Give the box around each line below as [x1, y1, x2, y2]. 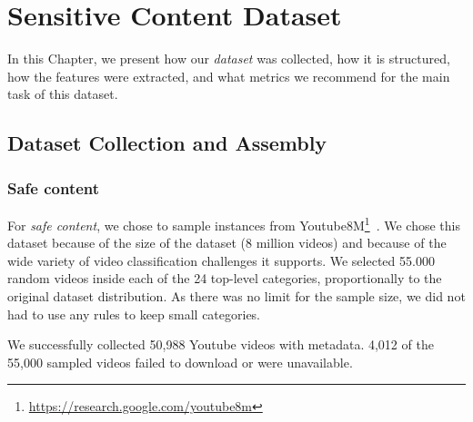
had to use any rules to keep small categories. [7, 304, 261, 323]
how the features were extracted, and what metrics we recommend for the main [7, 66, 450, 85]
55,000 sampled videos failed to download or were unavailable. [7, 352, 353, 371]
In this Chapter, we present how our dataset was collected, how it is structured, [7, 49, 450, 68]
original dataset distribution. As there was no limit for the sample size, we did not [7, 286, 466, 305]
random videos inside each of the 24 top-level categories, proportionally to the [7, 269, 442, 288]
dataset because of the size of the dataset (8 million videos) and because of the [7, 233, 447, 252]
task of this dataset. [7, 84, 118, 103]
